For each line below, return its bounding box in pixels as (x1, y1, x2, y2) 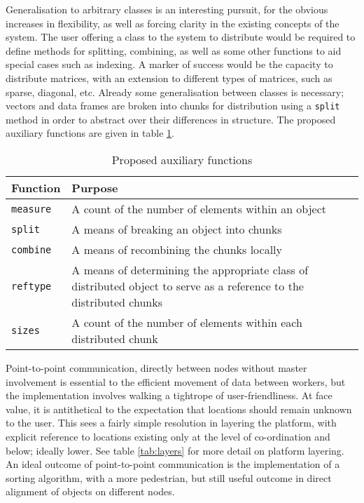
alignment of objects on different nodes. (6, 484, 175, 499)
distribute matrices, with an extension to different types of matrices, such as (6, 70, 332, 85)
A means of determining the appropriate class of (71, 262, 309, 278)
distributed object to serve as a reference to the (71, 278, 304, 294)
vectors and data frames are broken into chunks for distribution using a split (6, 98, 340, 113)
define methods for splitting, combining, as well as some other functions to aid (6, 43, 342, 58)
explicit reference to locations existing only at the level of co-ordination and (6, 429, 330, 443)
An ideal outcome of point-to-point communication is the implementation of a (6, 457, 340, 471)
